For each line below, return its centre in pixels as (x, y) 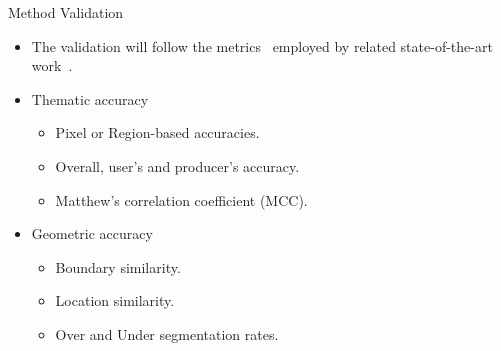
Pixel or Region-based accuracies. (157, 132)
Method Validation (66, 12)
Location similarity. (115, 300)
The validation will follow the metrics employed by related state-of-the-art (262, 45)
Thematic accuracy (90, 98)
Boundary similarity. (118, 266)
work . (52, 65)
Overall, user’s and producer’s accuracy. (177, 165)
